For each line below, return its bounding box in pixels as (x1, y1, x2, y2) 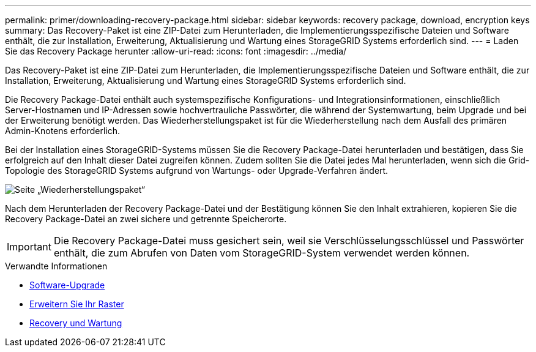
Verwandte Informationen (5, 261, 108, 271)
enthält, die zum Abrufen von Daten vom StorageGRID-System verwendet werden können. (53, 247, 470, 259)
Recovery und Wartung (29, 318, 122, 328)
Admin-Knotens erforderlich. (5, 125, 121, 136)
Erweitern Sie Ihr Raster (29, 299, 124, 309)
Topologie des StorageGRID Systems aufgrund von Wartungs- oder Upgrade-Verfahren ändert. (5, 165, 389, 176)
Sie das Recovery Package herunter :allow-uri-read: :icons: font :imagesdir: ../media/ (5, 46, 347, 56)
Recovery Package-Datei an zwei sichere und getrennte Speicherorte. (5, 214, 287, 224)
